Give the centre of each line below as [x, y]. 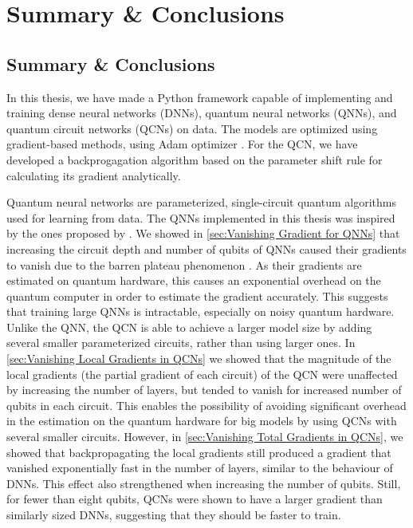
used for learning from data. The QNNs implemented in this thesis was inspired [201, 217]
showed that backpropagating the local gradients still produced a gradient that [199, 452]
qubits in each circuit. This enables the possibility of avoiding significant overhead [206, 405]
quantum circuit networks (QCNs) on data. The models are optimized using [192, 128]
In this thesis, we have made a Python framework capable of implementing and [200, 97]
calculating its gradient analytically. [94, 175]
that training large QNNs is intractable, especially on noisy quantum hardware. [201, 311]
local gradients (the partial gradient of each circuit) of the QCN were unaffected [202, 374]
